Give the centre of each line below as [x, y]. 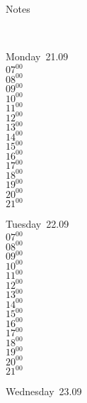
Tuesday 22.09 [37, 224]
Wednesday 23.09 [44, 391]
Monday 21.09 [37, 56]
